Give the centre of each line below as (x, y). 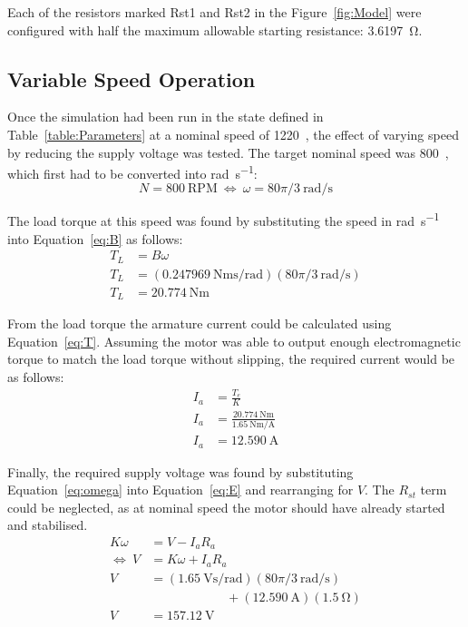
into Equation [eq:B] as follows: (95, 238)
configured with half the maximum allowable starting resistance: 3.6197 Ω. (215, 29)
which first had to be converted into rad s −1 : (132, 172)
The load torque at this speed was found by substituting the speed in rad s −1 (224, 220)
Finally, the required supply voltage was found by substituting (180, 471)
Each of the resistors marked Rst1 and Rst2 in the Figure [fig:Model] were (214, 12)
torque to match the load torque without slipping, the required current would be (231, 359)
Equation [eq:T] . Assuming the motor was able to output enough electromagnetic (234, 341)
